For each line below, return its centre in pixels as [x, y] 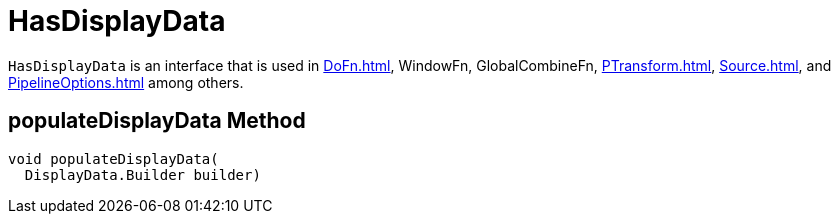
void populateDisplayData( [113, 158]
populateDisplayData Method [157, 121]
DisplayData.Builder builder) [142, 174]
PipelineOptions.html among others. [126, 82]
